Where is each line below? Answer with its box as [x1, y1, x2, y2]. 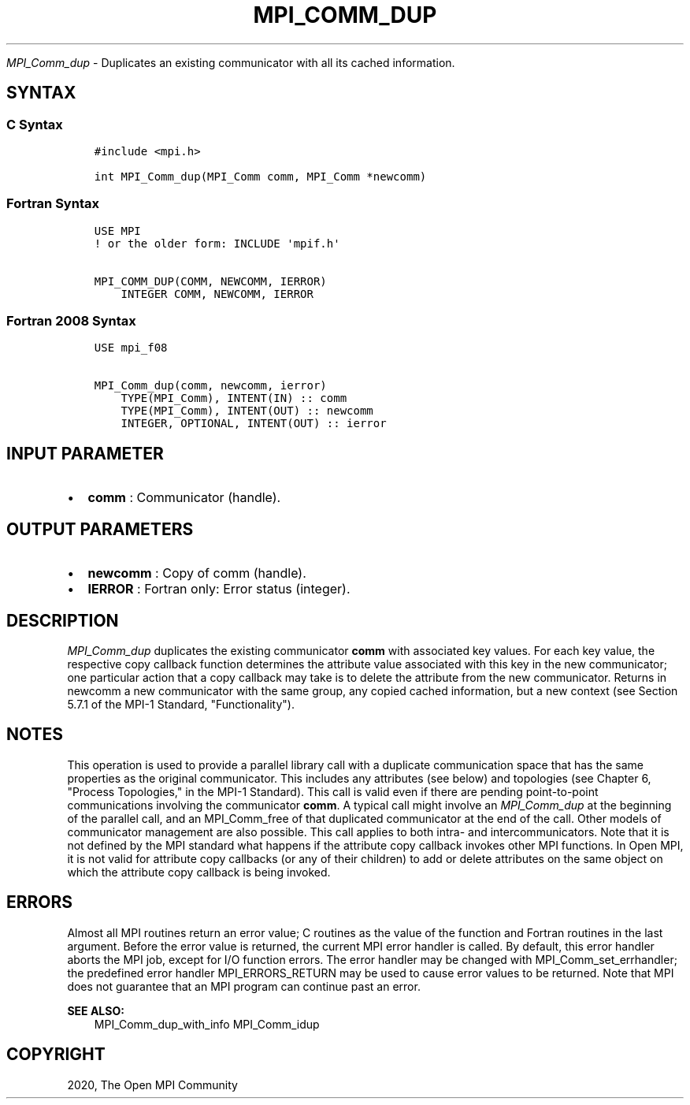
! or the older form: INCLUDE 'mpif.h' [94, 236, 340, 250]
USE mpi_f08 [94, 341, 168, 355]
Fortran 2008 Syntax [6, 313, 136, 329]
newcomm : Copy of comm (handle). [87, 565, 306, 582]
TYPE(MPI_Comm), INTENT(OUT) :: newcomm [121, 404, 373, 418]
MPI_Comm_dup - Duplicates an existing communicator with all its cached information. [6, 55, 455, 69]
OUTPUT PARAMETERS [6, 519, 194, 539]
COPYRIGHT [6, 1044, 106, 1065]
